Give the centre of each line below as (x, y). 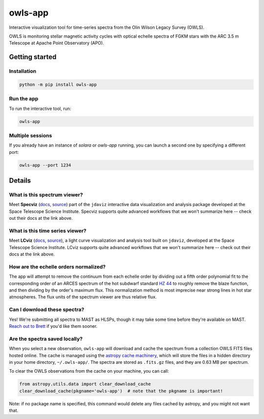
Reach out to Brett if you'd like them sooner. (53, 326)
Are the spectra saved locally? (46, 338)
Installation (23, 71)
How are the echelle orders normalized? (57, 267)
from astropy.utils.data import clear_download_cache (85, 384)
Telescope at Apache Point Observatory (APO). (57, 43)
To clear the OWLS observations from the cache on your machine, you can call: (89, 371)
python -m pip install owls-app (58, 84)
